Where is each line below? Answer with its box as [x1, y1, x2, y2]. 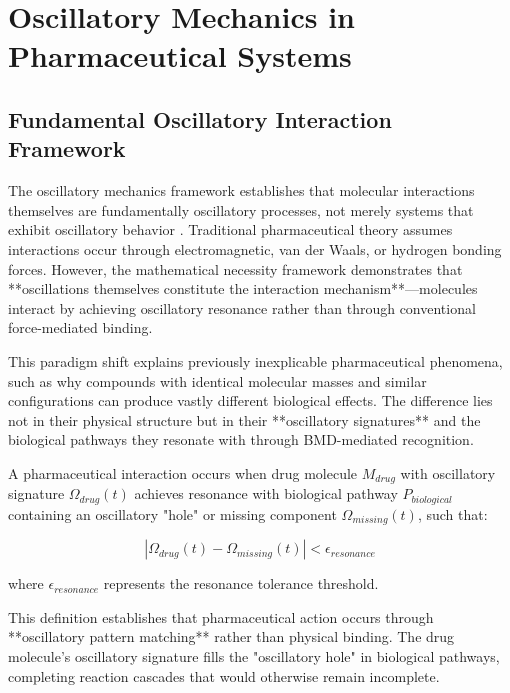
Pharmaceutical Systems [8, 35, 352, 76]
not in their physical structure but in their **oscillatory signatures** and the [8, 409, 481, 430]
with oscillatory [400, 462, 496, 483]
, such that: [417, 503, 488, 524]
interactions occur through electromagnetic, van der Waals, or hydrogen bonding [8, 238, 502, 259]
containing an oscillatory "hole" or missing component [8, 503, 337, 524]
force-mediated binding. [8, 317, 153, 338]
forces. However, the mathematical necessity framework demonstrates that [8, 258, 463, 279]
